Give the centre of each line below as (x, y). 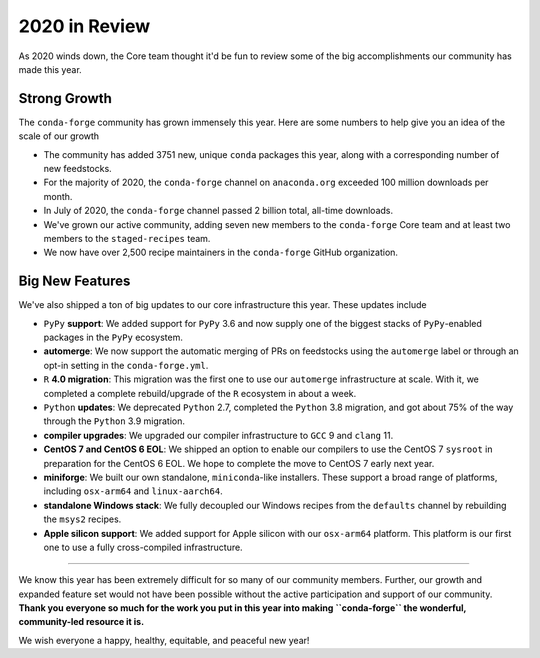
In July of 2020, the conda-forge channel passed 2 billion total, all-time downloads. (218, 211)
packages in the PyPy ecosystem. (113, 337)
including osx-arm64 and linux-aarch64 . (133, 491)
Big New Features (74, 281)
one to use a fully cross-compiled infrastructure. (143, 547)
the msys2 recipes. (82, 519)
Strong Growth (65, 98)
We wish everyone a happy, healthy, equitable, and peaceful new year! (164, 640)
